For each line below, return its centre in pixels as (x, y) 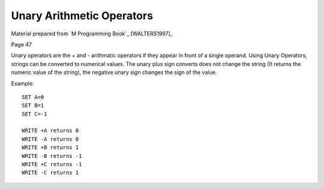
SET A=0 (33, 97)
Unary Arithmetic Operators (82, 16)
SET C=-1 (34, 114)
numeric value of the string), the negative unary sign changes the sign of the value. (114, 73)
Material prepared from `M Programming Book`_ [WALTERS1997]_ (92, 34)
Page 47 (22, 44)
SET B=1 (33, 106)
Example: (22, 83)
